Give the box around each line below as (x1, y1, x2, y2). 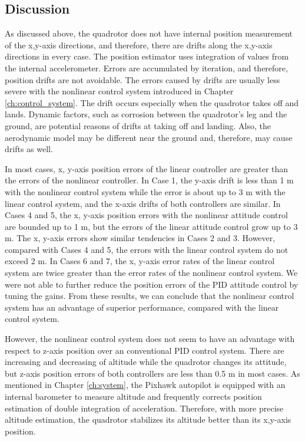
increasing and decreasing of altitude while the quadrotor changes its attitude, (5, 356, 287, 368)
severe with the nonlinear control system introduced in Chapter (5, 85, 234, 97)
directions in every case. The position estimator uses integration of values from (5, 50, 289, 62)
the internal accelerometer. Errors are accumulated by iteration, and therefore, (5, 61, 288, 74)
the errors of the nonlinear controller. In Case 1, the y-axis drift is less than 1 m (5, 174, 294, 186)
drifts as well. (5, 143, 53, 155)
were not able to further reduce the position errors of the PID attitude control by (5, 278, 299, 290)
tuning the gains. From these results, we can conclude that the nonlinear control (5, 289, 294, 302)
